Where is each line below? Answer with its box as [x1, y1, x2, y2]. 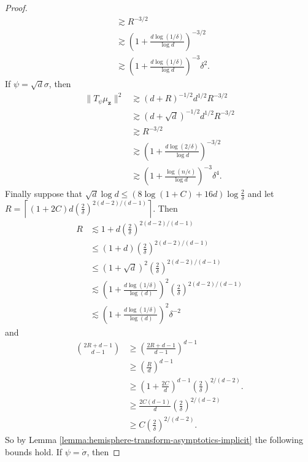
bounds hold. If [5, 445, 63, 458]
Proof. [5, 1, 28, 13]
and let [247, 187, 274, 200]
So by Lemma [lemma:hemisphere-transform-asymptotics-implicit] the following [5, 433, 303, 445]
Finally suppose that [5, 187, 82, 200]
